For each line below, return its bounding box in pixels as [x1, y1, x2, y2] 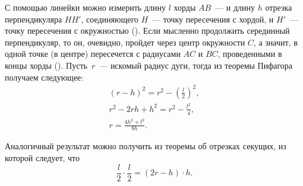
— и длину [215, 1, 255, 13]
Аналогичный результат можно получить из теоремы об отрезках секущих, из [5, 140, 286, 152]
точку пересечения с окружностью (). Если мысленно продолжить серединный [5, 24, 290, 37]
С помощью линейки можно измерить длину [5, 1, 166, 13]
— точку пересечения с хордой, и [152, 12, 274, 25]
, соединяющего [81, 12, 138, 25]
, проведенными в [217, 47, 282, 60]
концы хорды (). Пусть [5, 59, 87, 71]
